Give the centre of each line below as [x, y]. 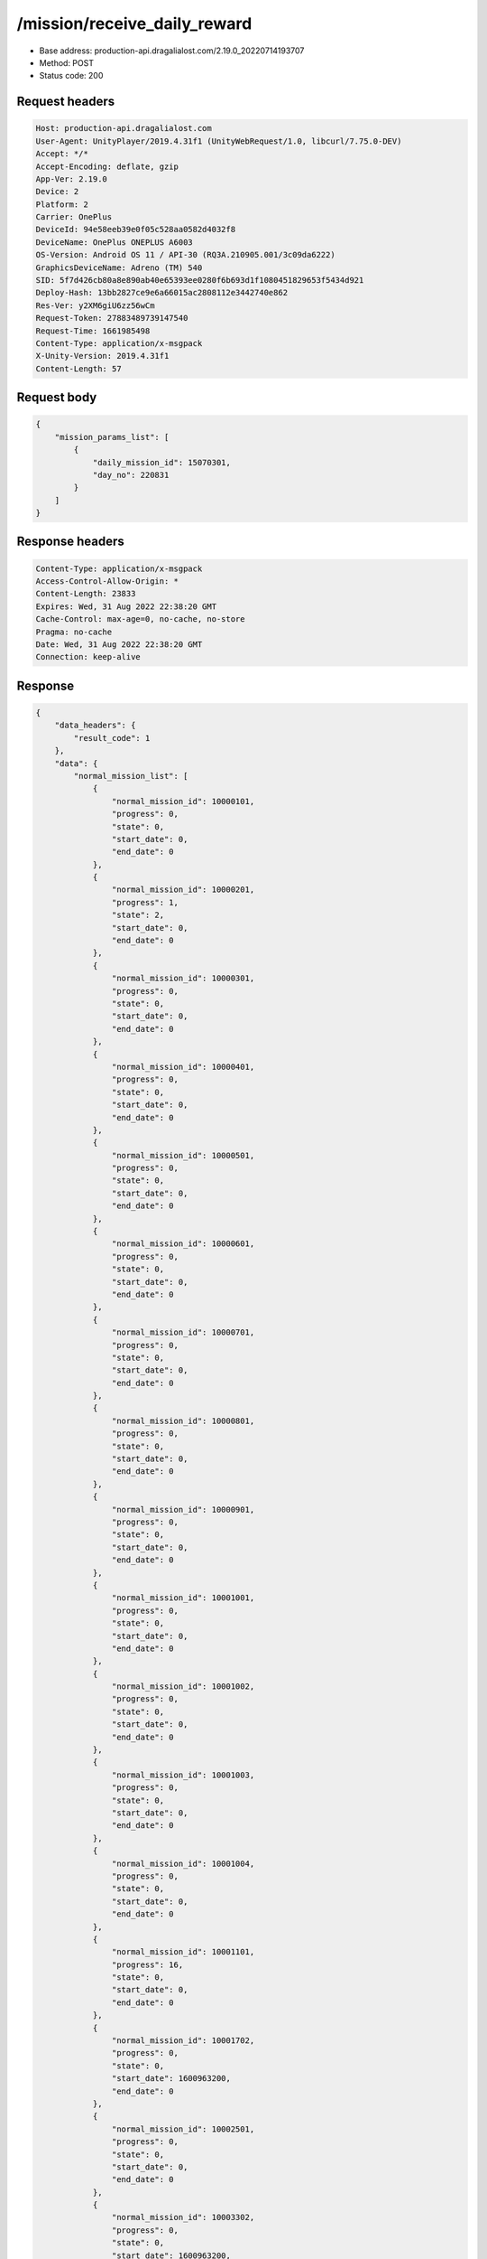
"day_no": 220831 [131, 475]
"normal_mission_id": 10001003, [183, 1775]
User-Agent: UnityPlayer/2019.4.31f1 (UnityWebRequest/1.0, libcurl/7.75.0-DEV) [219, 141]
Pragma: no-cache [74, 632]
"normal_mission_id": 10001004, [183, 1863]
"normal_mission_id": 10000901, [183, 1509]
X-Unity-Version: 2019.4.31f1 [102, 356]
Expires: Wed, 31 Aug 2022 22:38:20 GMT [126, 606]
